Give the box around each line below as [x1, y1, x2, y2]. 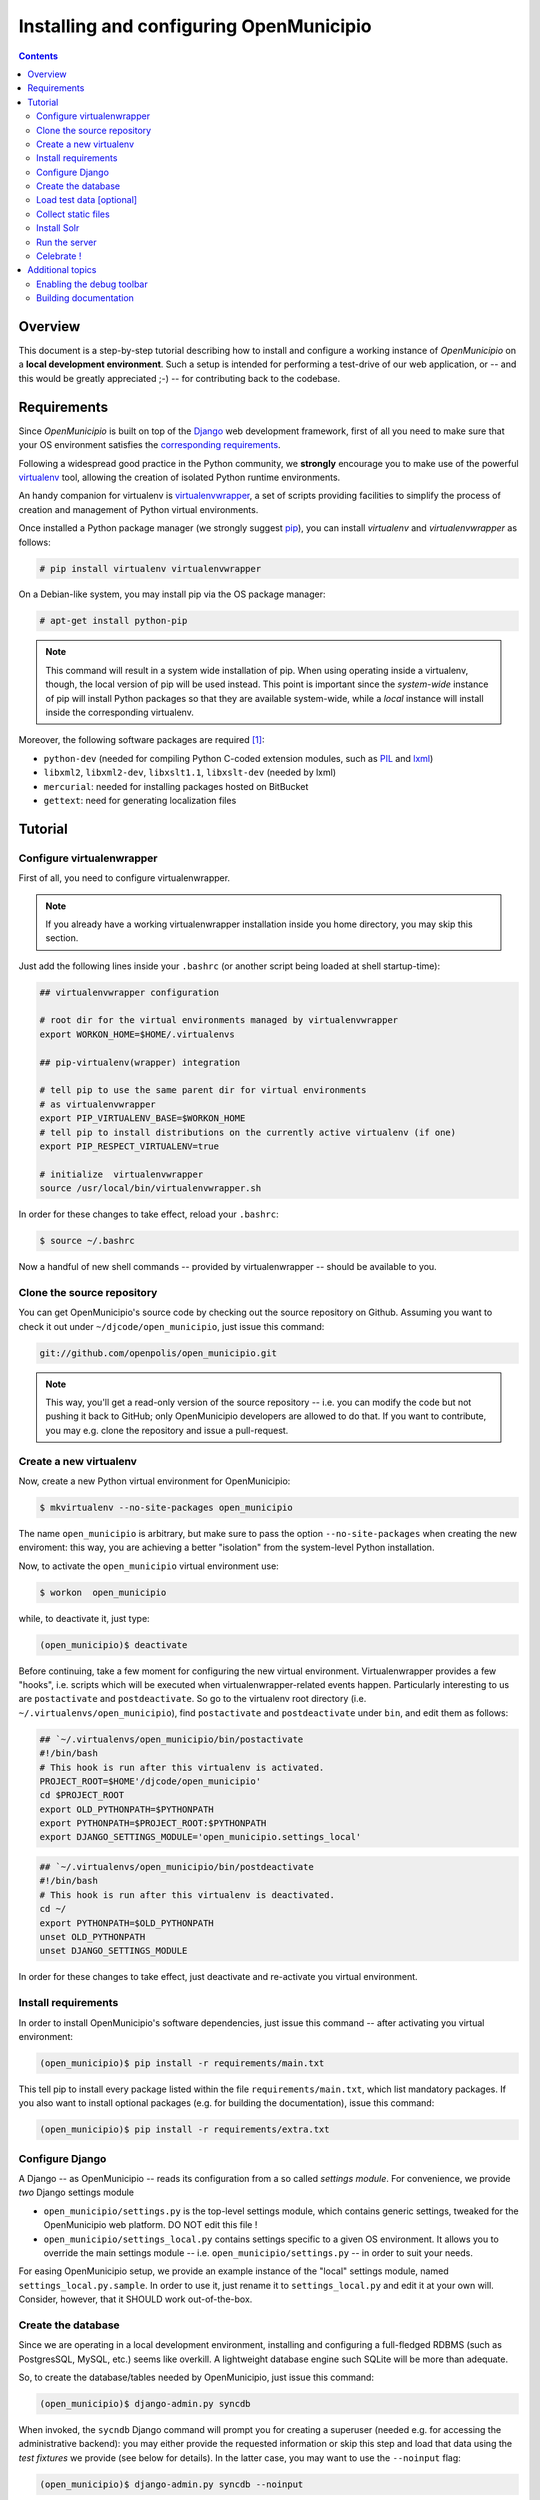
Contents [18, 50, 59, 62]
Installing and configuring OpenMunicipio [18, 15, 372, 37]
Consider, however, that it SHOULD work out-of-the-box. [18, 2293, 253, 2305]
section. [45, 932, 79, 944]
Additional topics [27, 264, 97, 276]
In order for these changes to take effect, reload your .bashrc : [18, 1208, 279, 1220]
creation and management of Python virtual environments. [18, 503, 259, 515]
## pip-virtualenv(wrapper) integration [39, 1056, 240, 1068]
